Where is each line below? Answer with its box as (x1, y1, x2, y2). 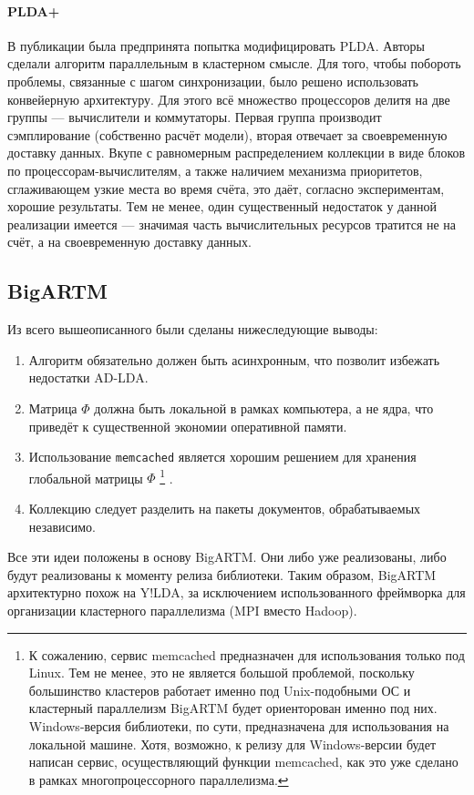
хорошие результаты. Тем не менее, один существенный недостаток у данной (7, 197, 437, 216)
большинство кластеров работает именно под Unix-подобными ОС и (28, 680, 411, 699)
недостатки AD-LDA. (28, 368, 149, 387)
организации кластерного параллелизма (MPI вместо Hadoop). (7, 600, 357, 619)
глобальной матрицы (28, 468, 143, 487)
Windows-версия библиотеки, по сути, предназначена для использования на (28, 716, 449, 735)
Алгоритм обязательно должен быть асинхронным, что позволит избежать (28, 350, 440, 369)
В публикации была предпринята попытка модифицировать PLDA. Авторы (7, 36, 426, 55)
